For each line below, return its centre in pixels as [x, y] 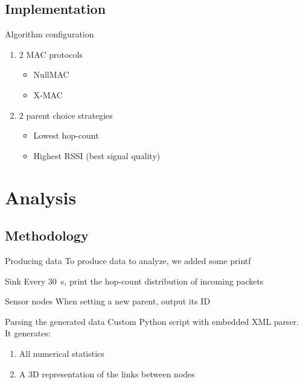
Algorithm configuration [49, 34]
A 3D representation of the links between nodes [107, 373]
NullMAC [51, 74]
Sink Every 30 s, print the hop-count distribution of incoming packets [134, 281]
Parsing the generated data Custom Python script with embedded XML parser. [152, 321]
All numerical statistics [62, 353]
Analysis [41, 197]
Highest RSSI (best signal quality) [97, 155]
